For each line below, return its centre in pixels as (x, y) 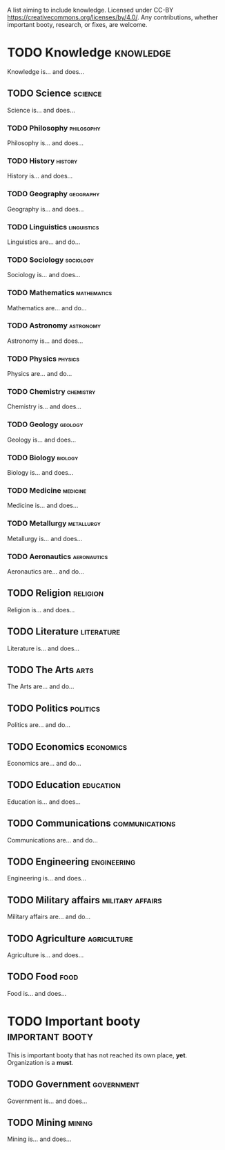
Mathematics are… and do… (47, 308)
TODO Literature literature (64, 632)
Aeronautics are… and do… (46, 571)
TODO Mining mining (50, 1122)
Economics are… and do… (44, 763)
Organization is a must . (40, 1062)
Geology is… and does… (42, 440)
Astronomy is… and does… (45, 341)
